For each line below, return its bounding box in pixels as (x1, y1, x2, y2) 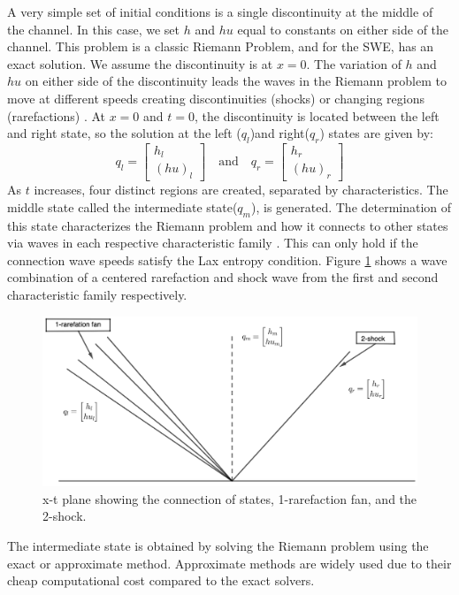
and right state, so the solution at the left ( (7, 124, 241, 142)
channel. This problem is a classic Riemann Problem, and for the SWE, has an (7, 37, 434, 56)
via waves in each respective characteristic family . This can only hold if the (7, 233, 418, 252)
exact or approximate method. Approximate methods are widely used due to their (7, 553, 452, 572)
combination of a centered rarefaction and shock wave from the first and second (7, 268, 439, 286)
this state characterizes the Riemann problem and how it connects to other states (7, 216, 448, 234)
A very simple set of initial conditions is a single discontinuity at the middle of (7, 3, 433, 20)
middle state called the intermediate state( (7, 197, 238, 216)
